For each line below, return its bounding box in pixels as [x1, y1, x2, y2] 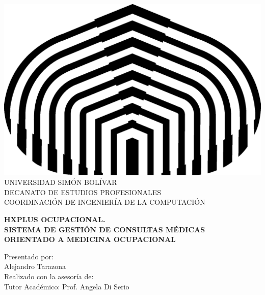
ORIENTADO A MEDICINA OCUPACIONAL [4, 234, 176, 245]
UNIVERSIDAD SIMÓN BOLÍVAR [4, 177, 117, 187]
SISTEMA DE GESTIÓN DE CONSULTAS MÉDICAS [4, 224, 205, 234]
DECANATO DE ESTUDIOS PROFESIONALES [4, 186, 162, 197]
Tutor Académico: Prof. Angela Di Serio [4, 281, 129, 291]
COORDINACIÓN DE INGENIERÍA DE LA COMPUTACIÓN [4, 197, 205, 207]
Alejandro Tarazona [4, 261, 66, 272]
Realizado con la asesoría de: [4, 271, 94, 282]
